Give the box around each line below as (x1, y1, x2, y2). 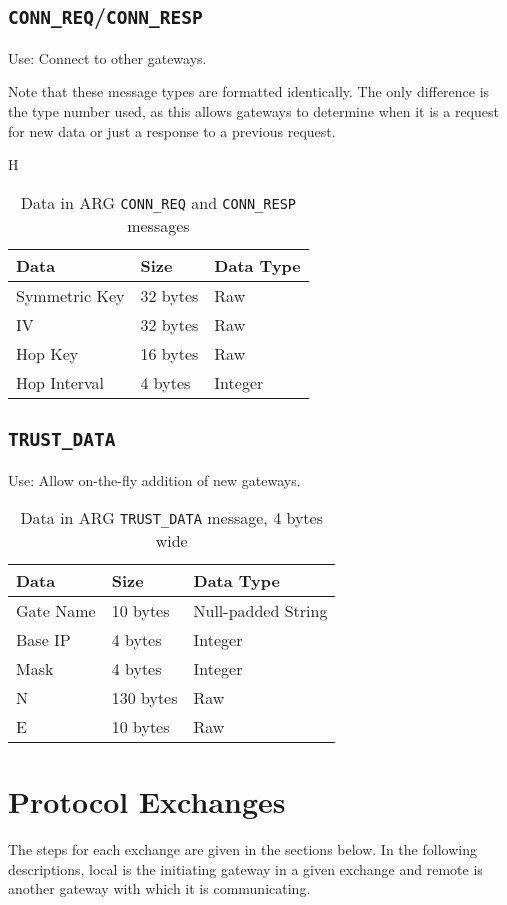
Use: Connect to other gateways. (8, 47, 207, 68)
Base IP (16, 628, 71, 652)
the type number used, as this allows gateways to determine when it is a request (8, 100, 499, 121)
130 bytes (111, 686, 178, 710)
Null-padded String (193, 599, 328, 623)
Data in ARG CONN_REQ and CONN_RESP (20, 190, 297, 214)
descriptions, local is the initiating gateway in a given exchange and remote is (8, 858, 483, 879)
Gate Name (16, 599, 96, 623)
